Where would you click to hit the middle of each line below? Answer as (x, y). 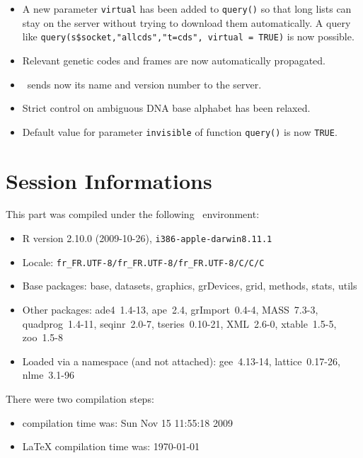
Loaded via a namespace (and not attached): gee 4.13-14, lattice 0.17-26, (181, 361)
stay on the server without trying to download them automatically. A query (186, 22)
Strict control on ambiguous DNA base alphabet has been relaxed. (166, 108)
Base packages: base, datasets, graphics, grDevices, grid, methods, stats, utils (190, 286)
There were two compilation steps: (80, 398)
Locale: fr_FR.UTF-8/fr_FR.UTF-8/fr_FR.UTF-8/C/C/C (143, 262)
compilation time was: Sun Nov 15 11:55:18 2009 (127, 422)
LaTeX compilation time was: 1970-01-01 (111, 446)
